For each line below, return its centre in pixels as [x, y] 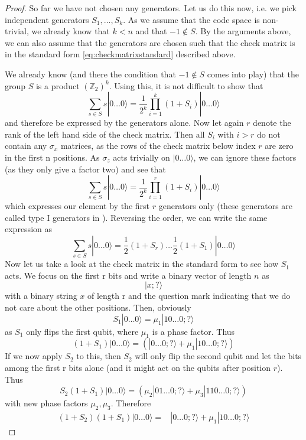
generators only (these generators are [226, 206]
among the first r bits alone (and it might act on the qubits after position [138, 367]
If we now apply [34, 356]
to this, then [99, 356]
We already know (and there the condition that [90, 74]
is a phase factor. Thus [193, 331]
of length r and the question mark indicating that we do [189, 296]
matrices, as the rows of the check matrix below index [158, 146]
